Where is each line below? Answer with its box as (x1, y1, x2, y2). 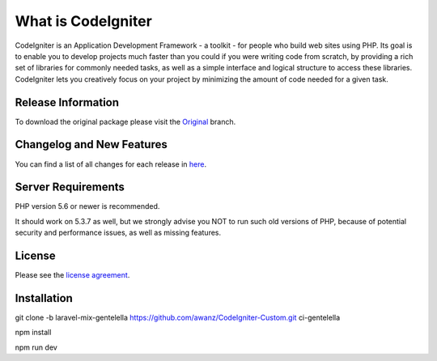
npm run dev (15, 342, 58, 352)
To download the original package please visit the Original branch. (15, 117, 236, 126)
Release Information (15, 96, 120, 109)
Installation (15, 291, 73, 305)
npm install (15, 328, 52, 338)
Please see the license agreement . (15, 270, 130, 280)
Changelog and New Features (15, 138, 168, 151)
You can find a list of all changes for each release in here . (15, 159, 206, 169)
